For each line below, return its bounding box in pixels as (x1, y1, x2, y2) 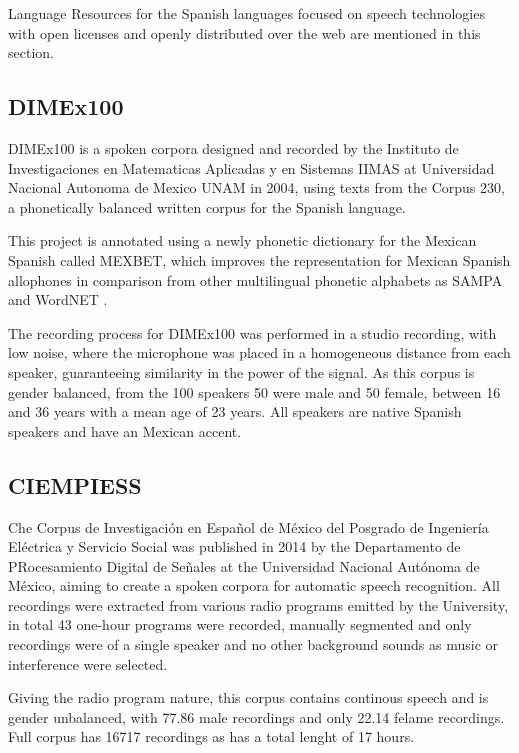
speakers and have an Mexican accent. (8, 420, 242, 441)
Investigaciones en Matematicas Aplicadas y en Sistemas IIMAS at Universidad (8, 157, 495, 178)
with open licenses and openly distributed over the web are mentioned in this (8, 22, 481, 43)
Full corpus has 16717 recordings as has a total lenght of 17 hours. (8, 726, 415, 747)
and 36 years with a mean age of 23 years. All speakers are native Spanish (8, 401, 462, 422)
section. (8, 42, 54, 63)
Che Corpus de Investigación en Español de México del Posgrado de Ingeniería (8, 516, 489, 537)
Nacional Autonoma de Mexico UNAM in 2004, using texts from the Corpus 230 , (8, 177, 505, 198)
